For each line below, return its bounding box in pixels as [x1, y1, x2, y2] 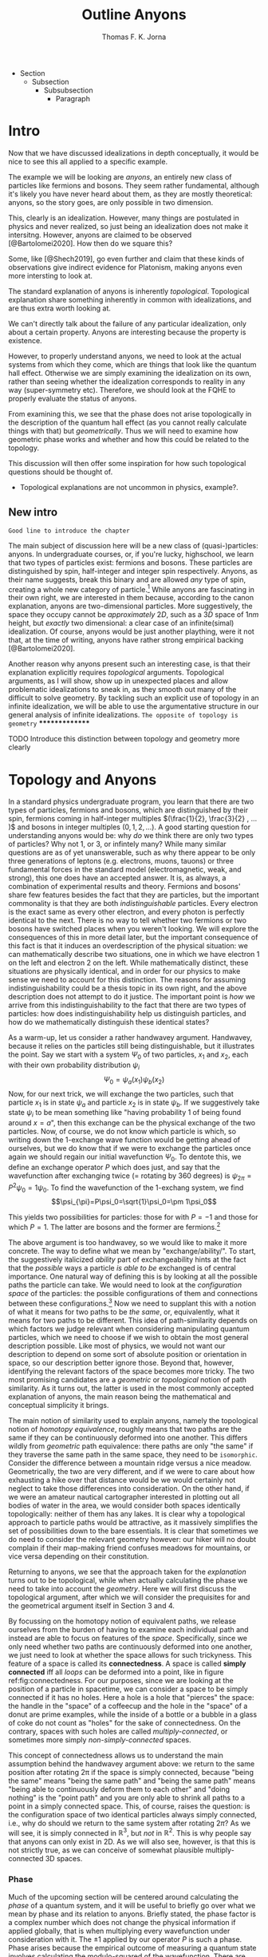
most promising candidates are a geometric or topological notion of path [8, 1374, 247, 1384]
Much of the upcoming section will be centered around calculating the [8, 1892, 239, 1901]
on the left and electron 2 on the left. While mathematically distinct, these [8, 958, 249, 967]
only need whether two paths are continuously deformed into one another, [8, 1642, 253, 1651]
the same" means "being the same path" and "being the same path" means [8, 1776, 256, 1785]
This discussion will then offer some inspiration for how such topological [8, 458, 246, 468]
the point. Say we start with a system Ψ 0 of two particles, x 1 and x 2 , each [8, 1050, 249, 1062]
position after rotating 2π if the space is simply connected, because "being [8, 1767, 254, 1777]
